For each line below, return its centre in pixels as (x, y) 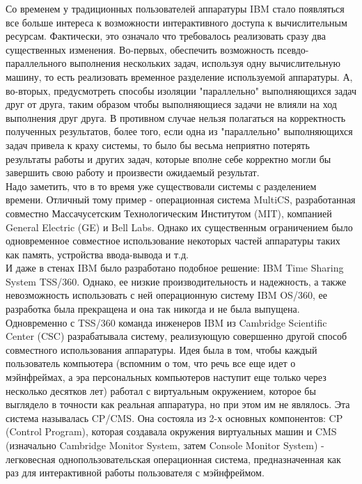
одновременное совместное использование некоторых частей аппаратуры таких (173, 241)
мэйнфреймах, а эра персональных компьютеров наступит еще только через (166, 377)
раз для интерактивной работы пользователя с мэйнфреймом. (135, 473)
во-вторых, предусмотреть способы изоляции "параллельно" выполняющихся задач (181, 90)
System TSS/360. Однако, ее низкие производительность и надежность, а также (176, 281)
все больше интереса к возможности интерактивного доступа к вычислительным (176, 22)
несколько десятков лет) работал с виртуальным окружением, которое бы (161, 390)
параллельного (36, 63)
